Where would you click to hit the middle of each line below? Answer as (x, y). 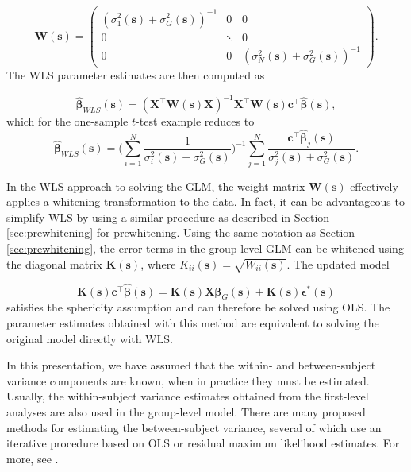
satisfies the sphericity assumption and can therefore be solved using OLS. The (198, 307)
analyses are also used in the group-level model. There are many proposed (186, 411)
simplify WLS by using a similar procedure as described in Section (168, 217)
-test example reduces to (195, 121)
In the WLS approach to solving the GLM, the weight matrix (156, 186)
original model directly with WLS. (90, 338)
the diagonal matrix (55, 263)
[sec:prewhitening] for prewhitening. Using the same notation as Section (181, 232)
